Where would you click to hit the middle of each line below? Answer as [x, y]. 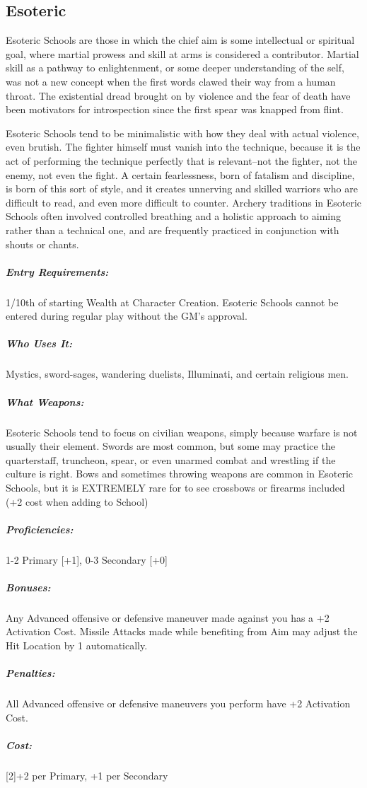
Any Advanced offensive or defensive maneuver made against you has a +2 [168, 617]
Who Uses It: [39, 343]
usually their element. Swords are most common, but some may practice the [170, 446]
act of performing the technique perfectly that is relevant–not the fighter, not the [181, 160]
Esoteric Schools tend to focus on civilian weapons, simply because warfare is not [182, 432]
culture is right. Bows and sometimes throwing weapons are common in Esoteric [179, 474]
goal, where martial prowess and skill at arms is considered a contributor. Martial [182, 53]
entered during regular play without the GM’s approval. [127, 316]
